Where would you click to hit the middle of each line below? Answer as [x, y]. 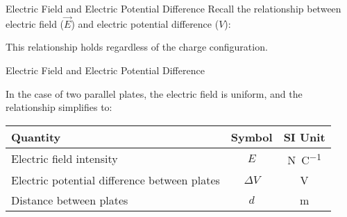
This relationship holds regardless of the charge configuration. [137, 47]
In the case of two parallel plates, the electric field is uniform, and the [154, 93]
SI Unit [304, 137]
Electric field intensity [65, 159]
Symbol [252, 137]
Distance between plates [70, 200]
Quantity [36, 137]
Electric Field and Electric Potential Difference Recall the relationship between [173, 8]
